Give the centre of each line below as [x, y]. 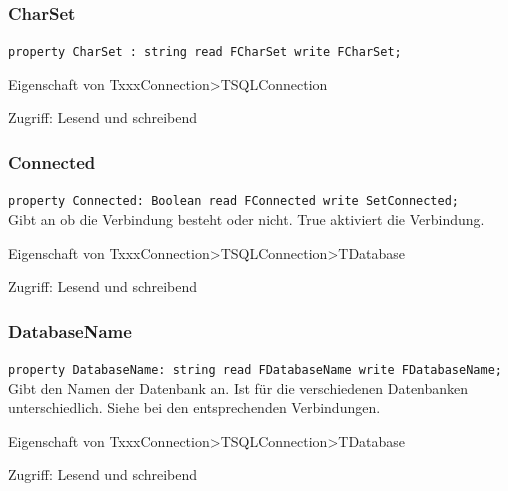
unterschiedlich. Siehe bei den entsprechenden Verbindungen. [194, 407]
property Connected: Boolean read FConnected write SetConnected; [234, 201]
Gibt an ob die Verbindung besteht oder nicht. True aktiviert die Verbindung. [246, 218]
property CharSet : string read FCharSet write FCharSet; [205, 52]
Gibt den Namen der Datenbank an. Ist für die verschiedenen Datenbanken [238, 387]
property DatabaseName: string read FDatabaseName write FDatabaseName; [255, 369]
